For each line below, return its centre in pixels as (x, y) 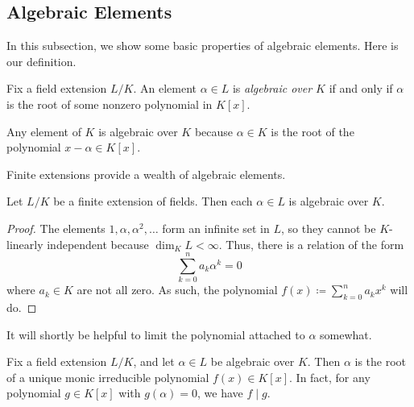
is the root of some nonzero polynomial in (110, 104)
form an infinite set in (216, 228)
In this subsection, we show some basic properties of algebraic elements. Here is (203, 46)
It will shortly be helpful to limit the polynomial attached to (156, 334)
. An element (165, 88)
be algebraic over (253, 361)
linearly (25, 244)
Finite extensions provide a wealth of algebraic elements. (146, 174)
